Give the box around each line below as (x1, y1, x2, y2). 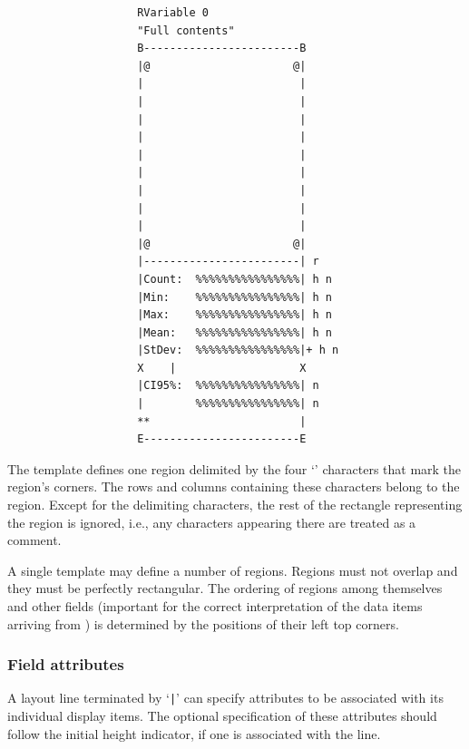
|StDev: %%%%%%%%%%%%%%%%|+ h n (137, 344, 339, 357)
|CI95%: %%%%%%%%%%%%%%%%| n (137, 379, 319, 393)
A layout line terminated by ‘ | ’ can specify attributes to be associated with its (7, 688, 444, 707)
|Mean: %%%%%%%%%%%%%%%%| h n (137, 326, 332, 339)
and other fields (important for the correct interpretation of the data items (7, 597, 423, 615)
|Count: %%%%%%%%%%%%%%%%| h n (137, 272, 332, 286)
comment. (7, 530, 62, 550)
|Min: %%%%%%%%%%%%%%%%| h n (137, 290, 332, 304)
